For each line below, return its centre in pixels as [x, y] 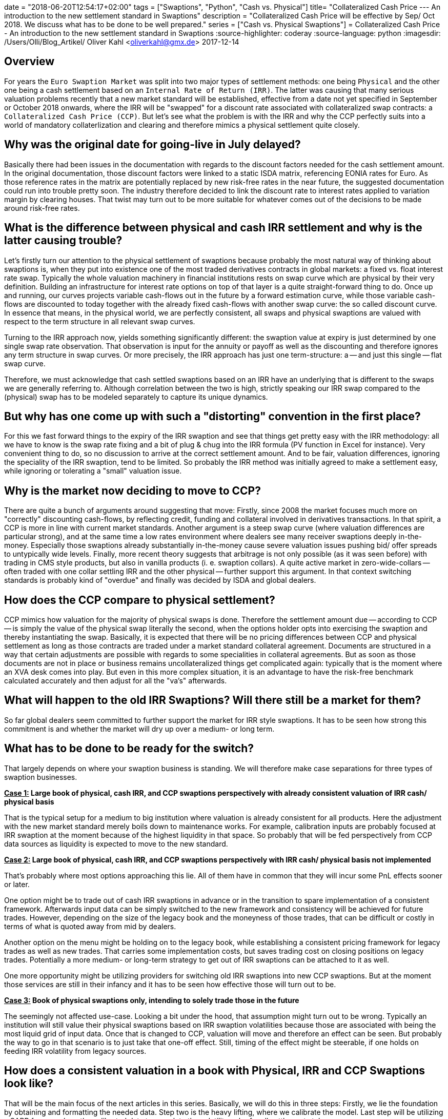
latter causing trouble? [63, 241]
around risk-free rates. [42, 208]
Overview [29, 62]
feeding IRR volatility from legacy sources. [75, 1051]
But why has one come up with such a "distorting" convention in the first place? [212, 416]
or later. [17, 884]
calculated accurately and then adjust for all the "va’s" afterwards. [116, 681]
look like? [29, 1084]
